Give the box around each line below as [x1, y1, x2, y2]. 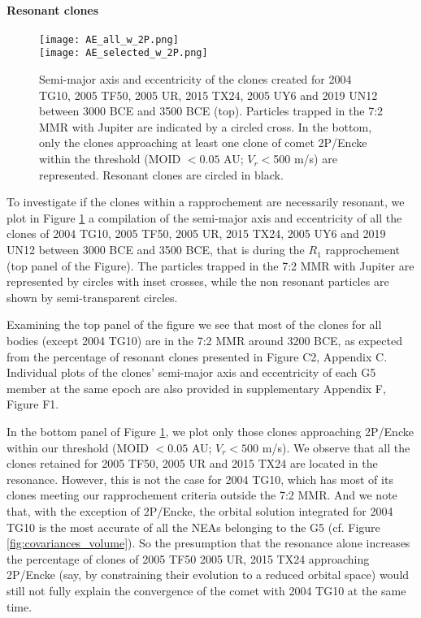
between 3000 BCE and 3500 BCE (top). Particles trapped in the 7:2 [39, 102, 384, 119]
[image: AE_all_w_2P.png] [39, 33, 179, 45]
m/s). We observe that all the [262, 439, 410, 456]
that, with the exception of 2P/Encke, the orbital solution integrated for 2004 [7, 502, 393, 519]
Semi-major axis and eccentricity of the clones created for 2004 [39, 71, 352, 88]
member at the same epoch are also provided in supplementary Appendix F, [7, 379, 386, 396]
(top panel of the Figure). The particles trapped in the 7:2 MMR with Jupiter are [7, 257, 414, 274]
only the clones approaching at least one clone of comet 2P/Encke [39, 134, 367, 151]
